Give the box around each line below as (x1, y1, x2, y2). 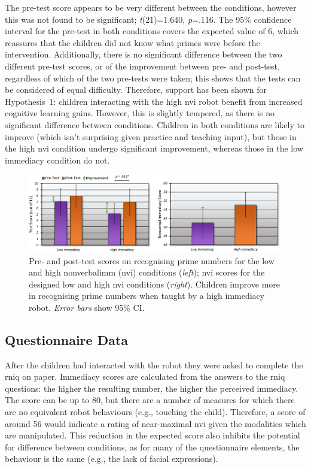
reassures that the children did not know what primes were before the (5, 36, 260, 49)
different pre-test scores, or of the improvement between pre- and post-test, (5, 59, 280, 72)
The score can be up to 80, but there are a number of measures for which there (5, 394, 295, 406)
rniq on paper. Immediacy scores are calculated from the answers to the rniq (5, 370, 285, 383)
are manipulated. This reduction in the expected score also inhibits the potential (5, 429, 300, 441)
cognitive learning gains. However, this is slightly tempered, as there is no (5, 107, 275, 119)
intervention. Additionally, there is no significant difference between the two (5, 48, 282, 60)
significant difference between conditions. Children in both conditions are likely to (5, 118, 304, 131)
